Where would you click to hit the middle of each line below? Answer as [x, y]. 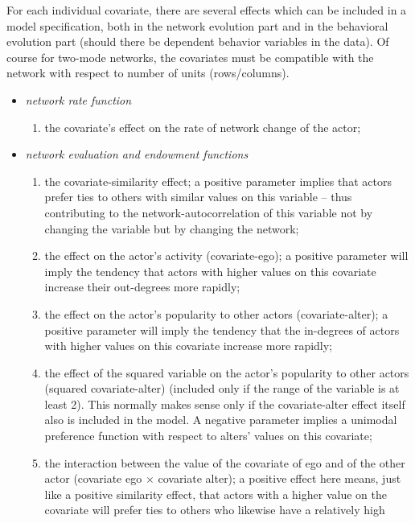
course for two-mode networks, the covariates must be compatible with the [190, 57]
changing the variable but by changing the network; [172, 228]
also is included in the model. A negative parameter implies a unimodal [221, 420]
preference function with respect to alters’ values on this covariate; [208, 436]
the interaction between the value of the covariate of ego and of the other [225, 462]
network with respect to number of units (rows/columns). [148, 73]
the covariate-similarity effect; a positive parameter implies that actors [218, 181]
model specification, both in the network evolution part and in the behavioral [197, 25]
